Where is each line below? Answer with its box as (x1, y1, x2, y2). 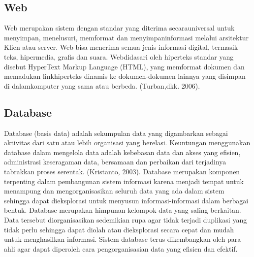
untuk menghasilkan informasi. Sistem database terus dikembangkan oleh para (4, 234, 241, 244)
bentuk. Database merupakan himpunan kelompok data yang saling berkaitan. (4, 205, 241, 215)
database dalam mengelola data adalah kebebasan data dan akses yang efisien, (4, 147, 241, 157)
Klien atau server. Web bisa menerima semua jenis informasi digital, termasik (4, 42, 238, 52)
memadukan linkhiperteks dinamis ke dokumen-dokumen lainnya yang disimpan (4, 71, 246, 81)
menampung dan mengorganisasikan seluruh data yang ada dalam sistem (4, 186, 224, 196)
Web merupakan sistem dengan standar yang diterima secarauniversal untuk (4, 23, 235, 33)
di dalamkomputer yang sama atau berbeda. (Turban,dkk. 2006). (4, 80, 200, 91)
